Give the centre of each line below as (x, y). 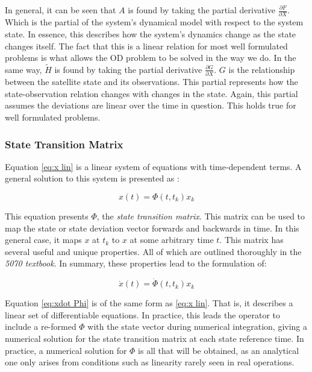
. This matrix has (251, 240)
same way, (23, 69)
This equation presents (47, 216)
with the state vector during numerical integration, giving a (198, 326)
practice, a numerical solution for (66, 350)
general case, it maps (43, 240)
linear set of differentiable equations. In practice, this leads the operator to (143, 314)
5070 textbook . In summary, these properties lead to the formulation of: (136, 263)
